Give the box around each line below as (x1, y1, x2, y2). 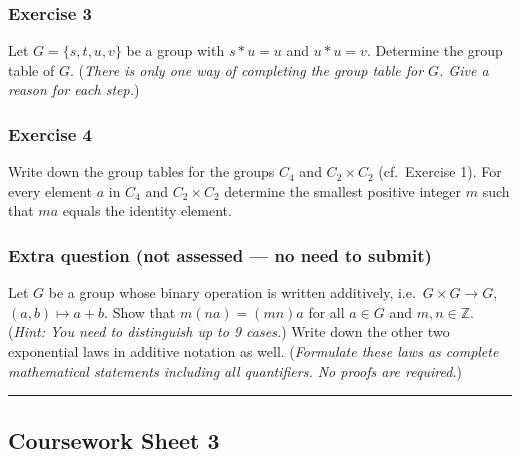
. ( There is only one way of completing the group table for (69, 59, 424, 80)
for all (308, 301, 345, 322)
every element (8, 180, 93, 201)
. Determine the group (366, 40, 503, 61)
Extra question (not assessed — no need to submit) (8, 242, 432, 267)
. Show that (104, 301, 176, 322)
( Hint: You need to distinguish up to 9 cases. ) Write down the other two (8, 321, 450, 342)
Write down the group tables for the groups (8, 161, 275, 182)
